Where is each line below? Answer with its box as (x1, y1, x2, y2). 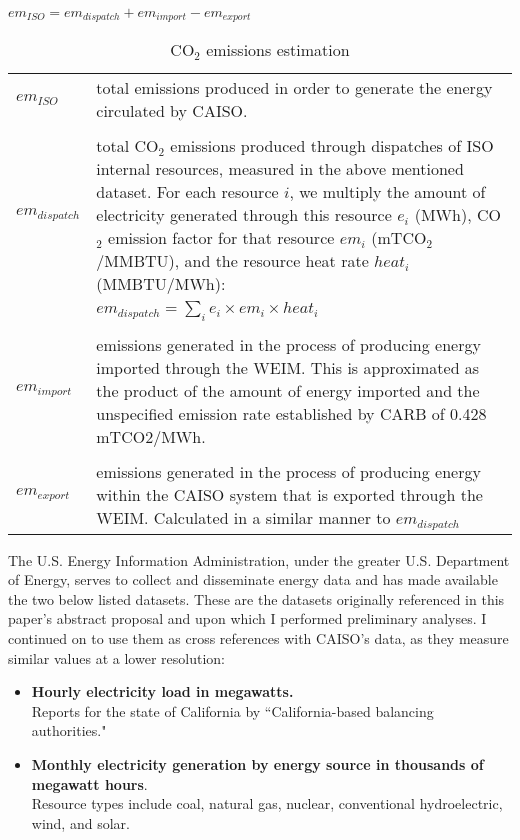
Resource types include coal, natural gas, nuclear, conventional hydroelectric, (31, 793, 503, 814)
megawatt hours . (31, 773, 148, 794)
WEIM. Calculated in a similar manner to (96, 505, 391, 529)
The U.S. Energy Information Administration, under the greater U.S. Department (8, 549, 510, 570)
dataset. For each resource (96, 180, 279, 204)
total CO (96, 134, 159, 158)
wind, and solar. (31, 812, 130, 833)
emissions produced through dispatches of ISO (170, 134, 494, 158)
